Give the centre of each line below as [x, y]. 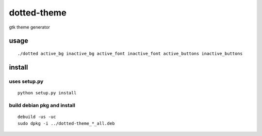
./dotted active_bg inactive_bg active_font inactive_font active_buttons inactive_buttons [130, 53]
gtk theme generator [30, 27]
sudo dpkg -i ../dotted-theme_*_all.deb [66, 124]
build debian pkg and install [42, 105]
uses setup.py [26, 81]
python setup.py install [47, 93]
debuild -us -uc [37, 117]
